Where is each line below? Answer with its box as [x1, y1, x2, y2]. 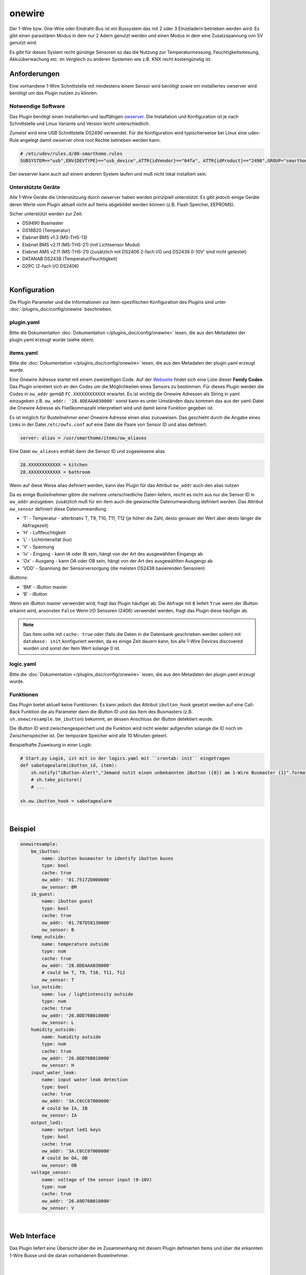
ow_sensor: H [41, 1062, 74, 1068]
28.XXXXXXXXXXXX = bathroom [20, 469, 90, 475]
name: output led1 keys [41, 1127, 101, 1132]
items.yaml [9, 349, 38, 356]
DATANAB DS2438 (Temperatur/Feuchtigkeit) [22, 256, 118, 262]
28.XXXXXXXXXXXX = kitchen [20, 462, 88, 468]
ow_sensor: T [41, 977, 74, 983]
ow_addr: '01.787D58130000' [41, 920, 112, 926]
